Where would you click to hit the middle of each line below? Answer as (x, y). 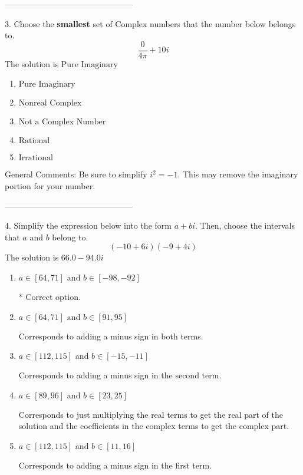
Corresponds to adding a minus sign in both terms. (111, 336)
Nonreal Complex (50, 103)
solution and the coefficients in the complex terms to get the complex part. (154, 426)
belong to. (70, 237)
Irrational (36, 158)
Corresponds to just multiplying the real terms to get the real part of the (151, 414)
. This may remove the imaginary (238, 174)
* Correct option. (50, 296)
